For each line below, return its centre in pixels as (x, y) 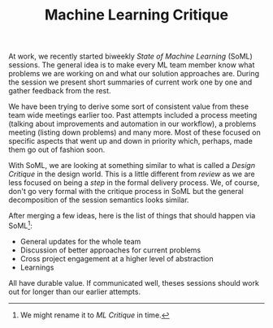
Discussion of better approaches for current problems (110, 250)
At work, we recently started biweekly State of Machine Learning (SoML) (131, 56)
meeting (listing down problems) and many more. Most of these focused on (135, 132)
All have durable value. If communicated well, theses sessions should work (134, 283)
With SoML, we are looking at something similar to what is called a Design (132, 166)
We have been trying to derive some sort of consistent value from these (129, 106)
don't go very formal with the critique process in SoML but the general (126, 192)
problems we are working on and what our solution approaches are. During (134, 74)
